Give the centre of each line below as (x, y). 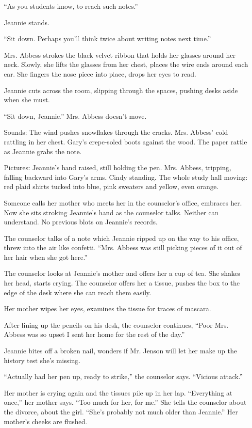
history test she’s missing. (42, 360)
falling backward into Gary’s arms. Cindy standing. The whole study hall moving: (126, 177)
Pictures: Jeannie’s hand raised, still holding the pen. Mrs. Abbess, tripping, (118, 167)
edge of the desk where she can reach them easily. (78, 292)
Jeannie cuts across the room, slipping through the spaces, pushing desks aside (121, 90)
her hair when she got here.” (46, 257)
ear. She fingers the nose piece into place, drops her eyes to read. (100, 73)
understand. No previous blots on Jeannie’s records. (81, 222)
